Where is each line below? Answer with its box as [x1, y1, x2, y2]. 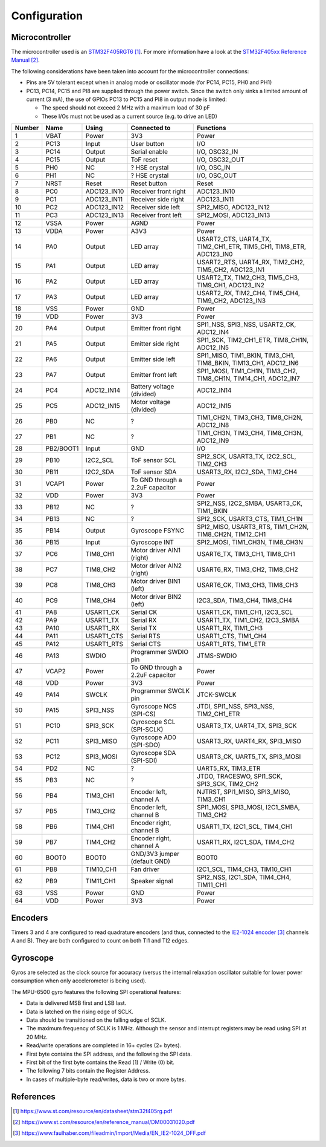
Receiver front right [130, 188, 187, 196]
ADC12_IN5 [196, 344, 229, 352]
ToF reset [130, 155, 158, 164]
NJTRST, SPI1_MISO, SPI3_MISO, [196, 788, 291, 796]
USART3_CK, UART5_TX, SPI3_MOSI [196, 753, 301, 761]
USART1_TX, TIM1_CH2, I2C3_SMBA [196, 616, 299, 624]
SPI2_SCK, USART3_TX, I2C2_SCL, [196, 453, 296, 461]
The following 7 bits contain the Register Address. [26, 1067, 150, 1074]
